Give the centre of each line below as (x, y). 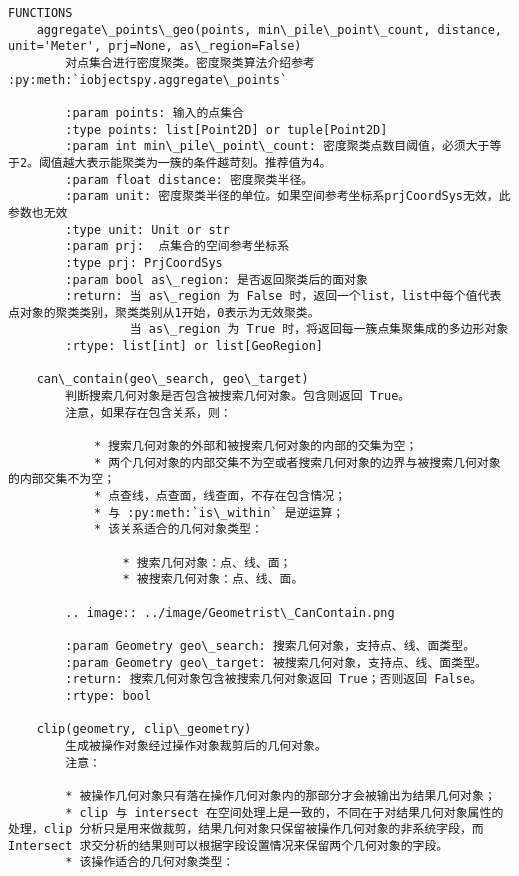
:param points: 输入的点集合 (155, 112)
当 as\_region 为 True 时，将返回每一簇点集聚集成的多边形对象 (319, 329)
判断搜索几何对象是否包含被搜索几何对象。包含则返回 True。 (238, 396)
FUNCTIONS (40, 13)
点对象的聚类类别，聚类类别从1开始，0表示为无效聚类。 (164, 312)
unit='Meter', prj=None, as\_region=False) (155, 46)
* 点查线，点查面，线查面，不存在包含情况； (220, 496)
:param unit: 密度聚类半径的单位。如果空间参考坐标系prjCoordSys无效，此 (288, 196)
